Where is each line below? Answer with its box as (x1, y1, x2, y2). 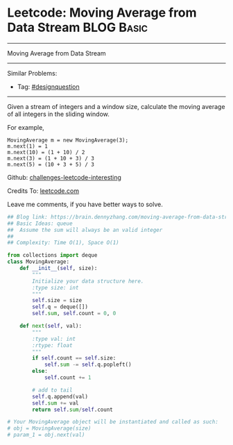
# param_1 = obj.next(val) (7, 432, 85, 439)
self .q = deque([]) (32, 303, 89, 310)
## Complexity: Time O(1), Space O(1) (7, 240, 119, 246)
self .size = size (32, 297, 82, 304)
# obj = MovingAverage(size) (7, 425, 92, 432)
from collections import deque (7, 252, 98, 259)
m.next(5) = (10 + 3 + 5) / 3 (7, 161, 95, 168)
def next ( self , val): (19, 323, 82, 330)
